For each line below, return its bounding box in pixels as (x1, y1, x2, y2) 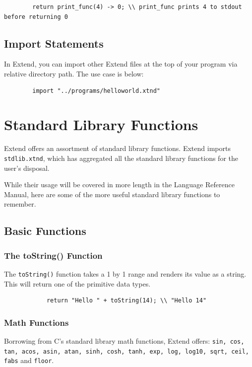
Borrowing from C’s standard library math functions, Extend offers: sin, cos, (4, 335, 245, 346)
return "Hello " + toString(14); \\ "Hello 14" (46, 297, 207, 304)
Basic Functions (4, 223, 86, 238)
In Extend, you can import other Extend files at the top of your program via (4, 59, 238, 69)
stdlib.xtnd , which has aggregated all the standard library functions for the (4, 152, 238, 163)
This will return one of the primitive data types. (4, 278, 151, 289)
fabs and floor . (4, 355, 54, 366)
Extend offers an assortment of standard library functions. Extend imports (4, 143, 231, 153)
